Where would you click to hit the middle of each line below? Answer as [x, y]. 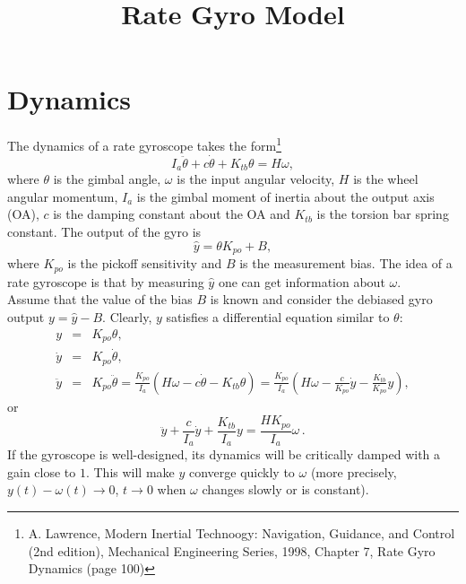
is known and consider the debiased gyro [321, 299]
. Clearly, [127, 316]
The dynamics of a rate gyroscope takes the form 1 [144, 144]
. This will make [130, 471]
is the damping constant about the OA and [172, 214]
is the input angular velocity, [256, 179]
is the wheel [386, 179]
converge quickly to [242, 471]
